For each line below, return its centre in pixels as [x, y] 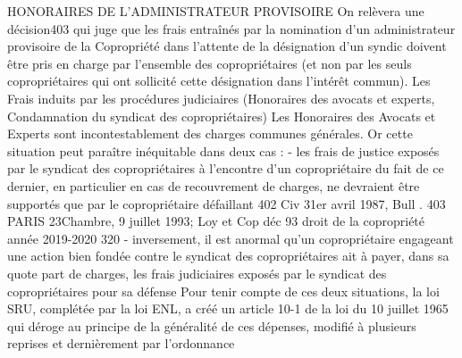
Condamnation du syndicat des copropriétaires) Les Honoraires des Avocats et [222, 116]
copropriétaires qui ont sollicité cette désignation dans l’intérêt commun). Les [219, 81]
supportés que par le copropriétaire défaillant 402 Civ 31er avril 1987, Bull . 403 [227, 203]
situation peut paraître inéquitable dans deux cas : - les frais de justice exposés [223, 150]
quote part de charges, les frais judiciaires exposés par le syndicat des [197, 273]
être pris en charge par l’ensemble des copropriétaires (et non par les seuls [210, 63]
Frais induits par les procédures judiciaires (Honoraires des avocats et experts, [221, 98]
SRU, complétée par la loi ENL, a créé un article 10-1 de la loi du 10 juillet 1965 [228, 308]
